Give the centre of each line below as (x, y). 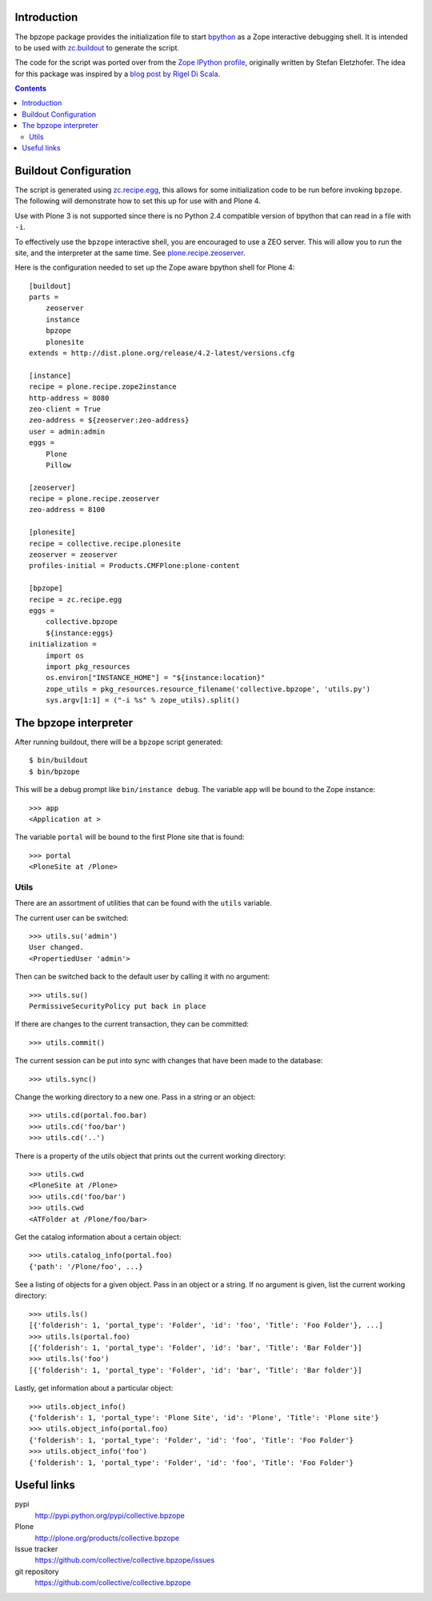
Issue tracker (36, 1549)
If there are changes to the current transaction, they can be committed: (132, 1024)
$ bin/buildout (59, 760)
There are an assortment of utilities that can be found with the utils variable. (143, 903)
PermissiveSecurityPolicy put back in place (118, 1007)
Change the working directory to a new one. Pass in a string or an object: (135, 1097)
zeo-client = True (65, 409)
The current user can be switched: (72, 918)
